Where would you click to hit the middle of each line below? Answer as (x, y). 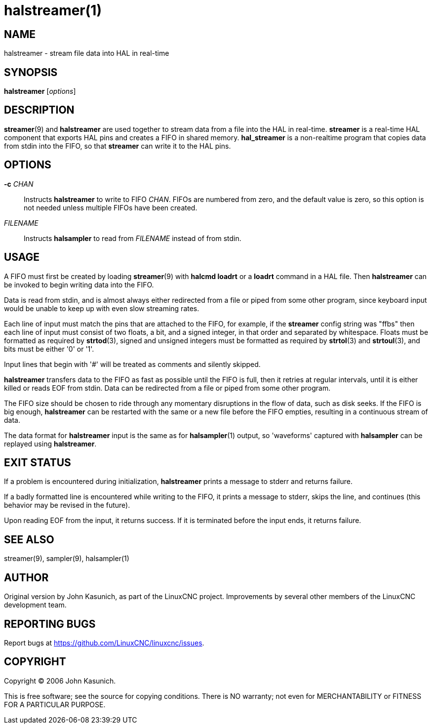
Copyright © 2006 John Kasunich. (60, 681)
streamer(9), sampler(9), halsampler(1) (67, 559)
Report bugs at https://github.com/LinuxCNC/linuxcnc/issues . (104, 643)
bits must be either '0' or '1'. (49, 349)
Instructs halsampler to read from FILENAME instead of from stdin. (133, 238)
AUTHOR (26, 577)
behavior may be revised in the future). (67, 505)
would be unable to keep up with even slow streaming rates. (102, 308)
